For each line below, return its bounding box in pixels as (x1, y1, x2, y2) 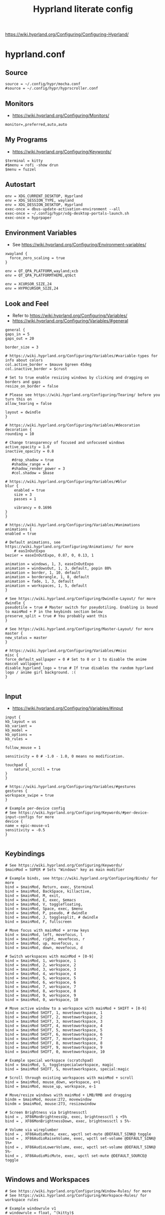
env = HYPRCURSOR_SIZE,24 (5, 286, 58, 291)
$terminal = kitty (5, 158, 43, 163)
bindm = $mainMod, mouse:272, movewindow (5, 1097, 92, 1102)
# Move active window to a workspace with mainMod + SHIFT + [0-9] (5, 1006, 147, 1011)
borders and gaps (5, 380, 41, 385)
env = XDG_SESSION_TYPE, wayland (5, 198, 74, 203)
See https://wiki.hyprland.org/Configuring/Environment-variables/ (12, 242, 147, 248)
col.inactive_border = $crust (5, 367, 68, 372)
